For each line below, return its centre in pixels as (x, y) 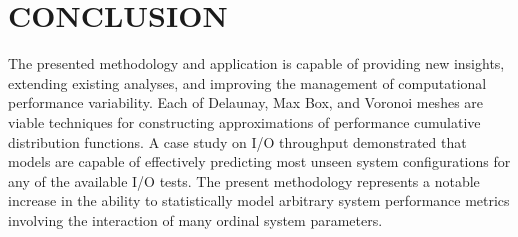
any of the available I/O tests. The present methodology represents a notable (244, 180)
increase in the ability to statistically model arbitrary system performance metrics (259, 200)
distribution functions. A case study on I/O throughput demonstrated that (237, 141)
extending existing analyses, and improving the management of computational (247, 82)
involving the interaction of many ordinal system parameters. (195, 219)
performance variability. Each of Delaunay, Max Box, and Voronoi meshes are (246, 102)
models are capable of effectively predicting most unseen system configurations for (259, 161)
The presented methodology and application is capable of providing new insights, (256, 63)
